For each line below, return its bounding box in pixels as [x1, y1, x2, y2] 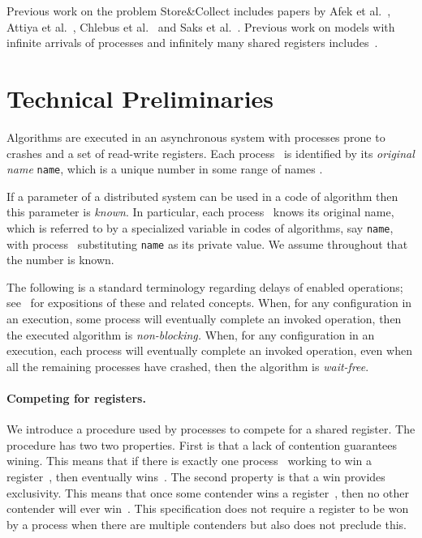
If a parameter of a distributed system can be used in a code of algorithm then [6, 187, 398, 204]
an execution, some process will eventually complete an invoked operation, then [6, 310, 402, 327]
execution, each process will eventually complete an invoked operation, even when [6, 342, 412, 359]
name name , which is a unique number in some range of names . [6, 160, 323, 177]
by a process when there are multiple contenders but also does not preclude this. [6, 515, 407, 532]
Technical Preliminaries [6, 81, 274, 114]
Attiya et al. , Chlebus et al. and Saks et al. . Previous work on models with [6, 18, 395, 35]
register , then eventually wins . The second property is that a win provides [6, 468, 385, 485]
